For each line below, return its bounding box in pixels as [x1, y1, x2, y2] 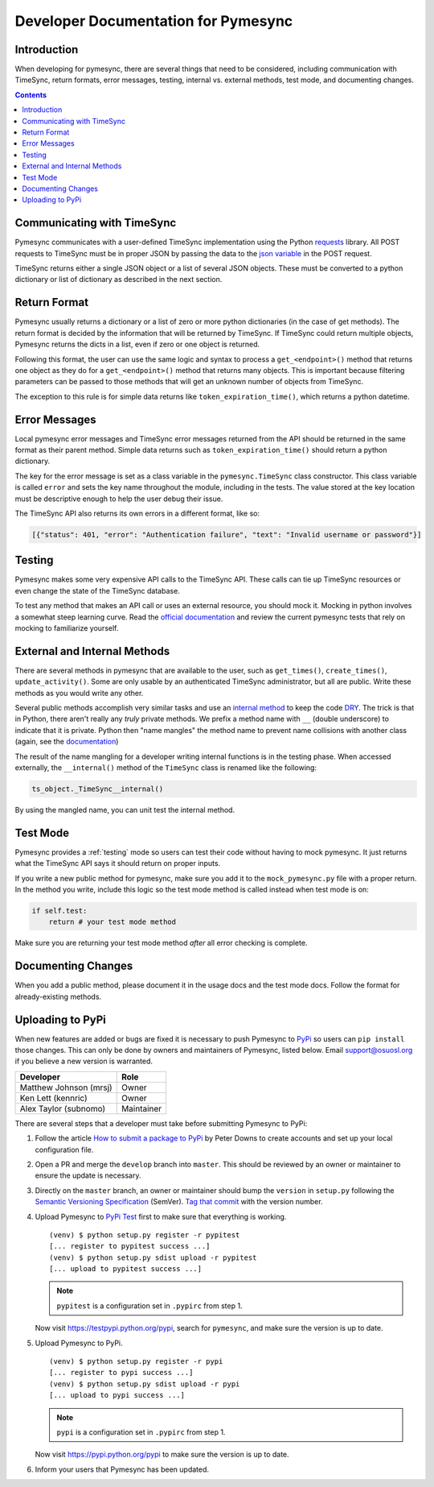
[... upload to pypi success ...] [49, 1390, 185, 1400]
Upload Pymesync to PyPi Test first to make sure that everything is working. [35, 1212, 287, 1221]
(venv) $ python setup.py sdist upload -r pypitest [49, 1253, 257, 1262]
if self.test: [31, 906, 88, 916]
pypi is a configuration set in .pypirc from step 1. [56, 1427, 226, 1437]
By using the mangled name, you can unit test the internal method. [14, 805, 235, 814]
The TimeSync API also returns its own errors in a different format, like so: [14, 508, 260, 518]
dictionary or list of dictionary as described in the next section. [14, 275, 223, 284]
